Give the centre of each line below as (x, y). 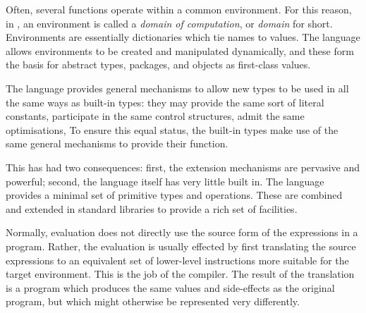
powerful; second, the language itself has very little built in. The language (165, 181)
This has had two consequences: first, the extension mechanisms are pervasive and (183, 167)
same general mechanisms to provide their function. (117, 143)
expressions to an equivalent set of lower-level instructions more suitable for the (177, 260)
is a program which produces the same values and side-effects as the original (170, 287)
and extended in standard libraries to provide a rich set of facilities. (152, 208)
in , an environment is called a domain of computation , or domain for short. (169, 23)
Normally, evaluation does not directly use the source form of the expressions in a (182, 232)
